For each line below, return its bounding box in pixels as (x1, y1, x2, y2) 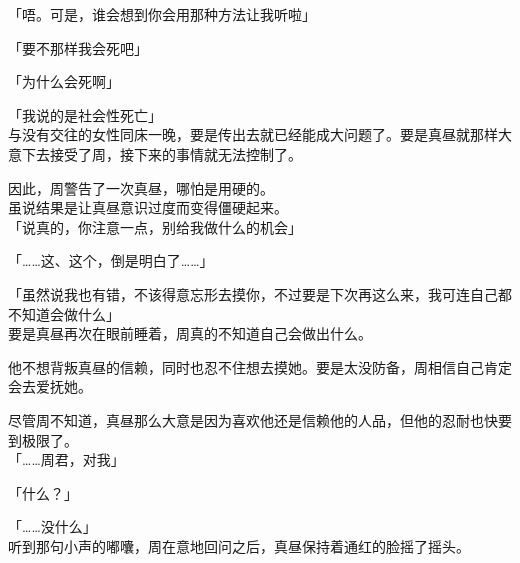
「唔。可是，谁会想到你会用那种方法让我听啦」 (8, 4, 316, 24)
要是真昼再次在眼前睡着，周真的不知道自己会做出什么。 (8, 323, 372, 344)
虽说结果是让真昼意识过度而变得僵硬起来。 (8, 197, 288, 218)
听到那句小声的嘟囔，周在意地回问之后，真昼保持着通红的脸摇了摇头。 (8, 535, 470, 556)
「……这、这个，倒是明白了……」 (8, 250, 214, 271)
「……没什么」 (8, 516, 97, 537)
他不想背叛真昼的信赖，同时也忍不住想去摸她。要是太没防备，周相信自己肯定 (8, 356, 512, 377)
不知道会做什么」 (8, 303, 120, 324)
